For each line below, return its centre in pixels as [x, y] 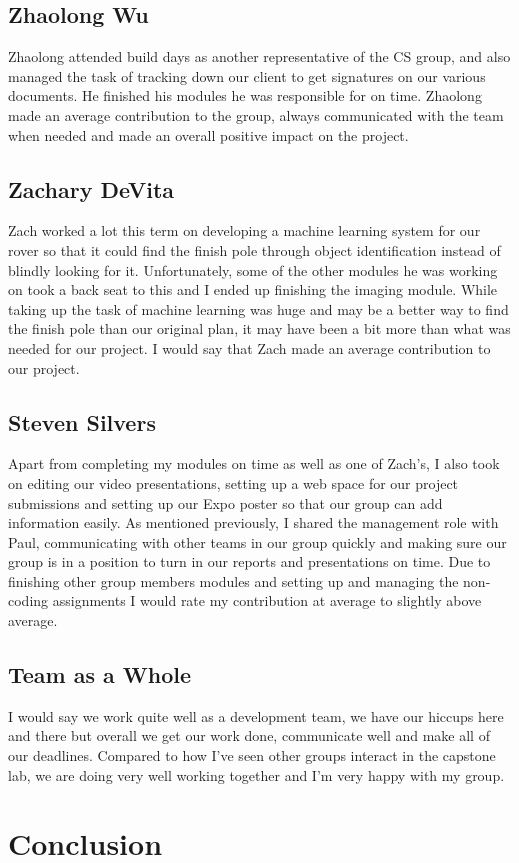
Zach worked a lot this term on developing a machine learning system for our [244, 230]
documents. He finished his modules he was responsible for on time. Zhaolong [245, 95]
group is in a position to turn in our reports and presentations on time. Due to [249, 561]
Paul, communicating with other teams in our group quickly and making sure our [257, 541]
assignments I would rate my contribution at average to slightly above [267, 600]
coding [28, 600]
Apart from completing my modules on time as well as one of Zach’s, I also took [254, 463]
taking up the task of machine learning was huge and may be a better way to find [258, 308]
